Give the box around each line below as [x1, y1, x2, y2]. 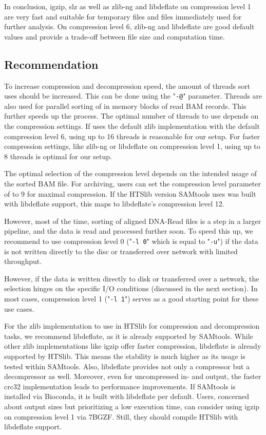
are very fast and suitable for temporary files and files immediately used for [4, 11, 242, 22]
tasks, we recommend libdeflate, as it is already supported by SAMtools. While [4, 330, 253, 341]
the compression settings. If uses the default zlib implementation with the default [4, 121, 260, 131]
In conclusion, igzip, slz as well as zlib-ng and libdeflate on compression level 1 [4, 1, 251, 11]
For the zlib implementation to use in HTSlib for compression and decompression [4, 320, 260, 331]
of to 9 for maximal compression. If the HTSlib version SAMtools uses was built [4, 188, 256, 199]
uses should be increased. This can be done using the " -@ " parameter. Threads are [4, 90, 262, 101]
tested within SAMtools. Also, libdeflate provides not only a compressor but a [4, 361, 250, 371]
